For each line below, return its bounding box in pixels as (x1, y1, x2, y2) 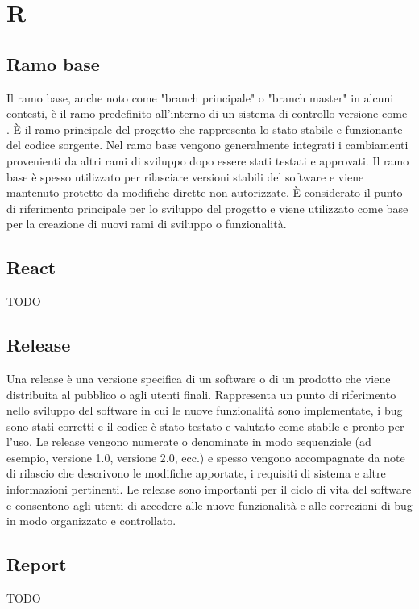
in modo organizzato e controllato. (6, 512, 176, 529)
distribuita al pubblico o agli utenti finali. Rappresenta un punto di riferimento (6, 386, 396, 403)
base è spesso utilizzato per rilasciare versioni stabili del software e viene (6, 168, 364, 185)
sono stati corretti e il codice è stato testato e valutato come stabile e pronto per (6, 417, 404, 434)
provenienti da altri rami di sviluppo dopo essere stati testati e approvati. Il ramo (6, 152, 409, 169)
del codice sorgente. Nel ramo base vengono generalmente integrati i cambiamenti (6, 136, 409, 153)
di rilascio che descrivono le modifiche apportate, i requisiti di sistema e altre (6, 465, 386, 482)
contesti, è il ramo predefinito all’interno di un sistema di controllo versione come (6, 105, 408, 122)
